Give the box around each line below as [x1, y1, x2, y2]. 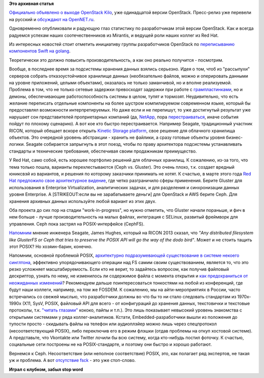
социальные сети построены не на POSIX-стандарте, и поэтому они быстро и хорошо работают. [9, 341, 212, 347]
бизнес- [225, 134, 243, 140]
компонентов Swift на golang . [9, 48, 71, 54]
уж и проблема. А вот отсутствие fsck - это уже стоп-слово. [9, 357, 136, 363]
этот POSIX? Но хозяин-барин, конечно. [9, 244, 93, 249]
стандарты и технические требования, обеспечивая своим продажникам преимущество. [9, 148, 197, 154]
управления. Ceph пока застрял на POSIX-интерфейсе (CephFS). [9, 221, 145, 227]
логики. [9, 141, 25, 147]
